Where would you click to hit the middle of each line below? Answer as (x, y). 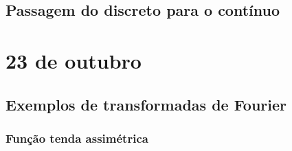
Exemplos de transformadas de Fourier (146, 104)
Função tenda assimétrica (77, 138)
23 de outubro (74, 60)
